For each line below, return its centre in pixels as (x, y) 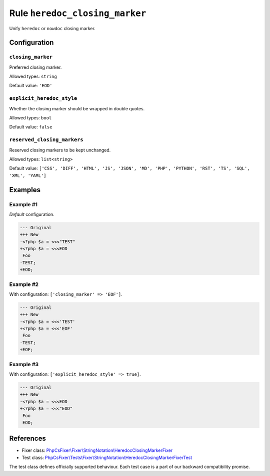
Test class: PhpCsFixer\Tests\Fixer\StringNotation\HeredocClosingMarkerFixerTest (107, 457)
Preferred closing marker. (35, 67)
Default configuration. (32, 214)
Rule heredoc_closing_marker (78, 13)
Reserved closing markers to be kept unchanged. (60, 150)
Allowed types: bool (30, 118)
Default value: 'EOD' (31, 86)
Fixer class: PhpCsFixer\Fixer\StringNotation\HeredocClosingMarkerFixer (97, 450)
